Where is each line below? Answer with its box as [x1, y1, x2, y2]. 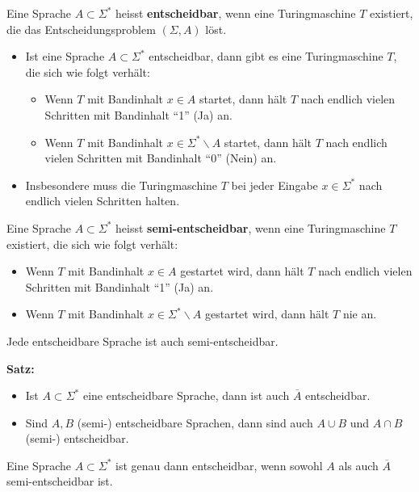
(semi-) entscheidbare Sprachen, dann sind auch [77, 414, 313, 431]
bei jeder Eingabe [231, 176, 318, 193]
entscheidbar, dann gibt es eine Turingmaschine [149, 48, 383, 65]
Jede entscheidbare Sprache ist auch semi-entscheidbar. [6, 332, 279, 349]
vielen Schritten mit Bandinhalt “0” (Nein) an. [44, 149, 277, 166]
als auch [338, 456, 379, 473]
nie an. [342, 305, 377, 322]
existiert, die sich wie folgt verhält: [6, 235, 178, 252]
